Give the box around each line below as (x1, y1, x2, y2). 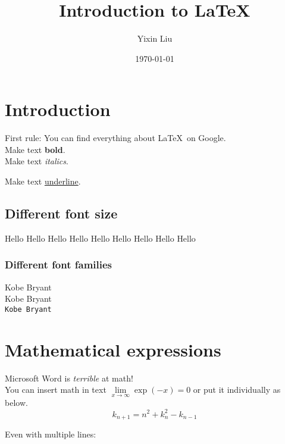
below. (5, 396, 28, 409)
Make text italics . (5, 155, 68, 167)
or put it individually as (193, 383, 281, 396)
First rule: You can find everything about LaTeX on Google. (5, 132, 226, 144)
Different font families (5, 257, 112, 272)
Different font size (5, 204, 118, 223)
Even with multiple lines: (5, 427, 96, 440)
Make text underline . (5, 175, 81, 187)
